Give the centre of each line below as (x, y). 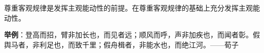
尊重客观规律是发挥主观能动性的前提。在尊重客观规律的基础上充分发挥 (121, 8)
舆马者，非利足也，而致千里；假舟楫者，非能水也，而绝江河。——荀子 (121, 44)
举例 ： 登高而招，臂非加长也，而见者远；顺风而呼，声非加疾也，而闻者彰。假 (132, 35)
